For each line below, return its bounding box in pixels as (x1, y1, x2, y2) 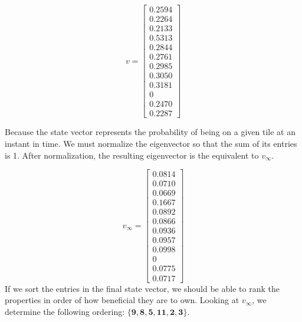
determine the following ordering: (5, 305, 125, 317)
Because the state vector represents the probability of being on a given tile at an (5, 126, 296, 138)
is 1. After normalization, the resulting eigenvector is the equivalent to (5, 149, 259, 161)
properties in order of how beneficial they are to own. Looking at (5, 294, 239, 306)
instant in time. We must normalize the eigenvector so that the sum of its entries (5, 137, 297, 149)
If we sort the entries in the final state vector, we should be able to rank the (5, 282, 280, 294)
